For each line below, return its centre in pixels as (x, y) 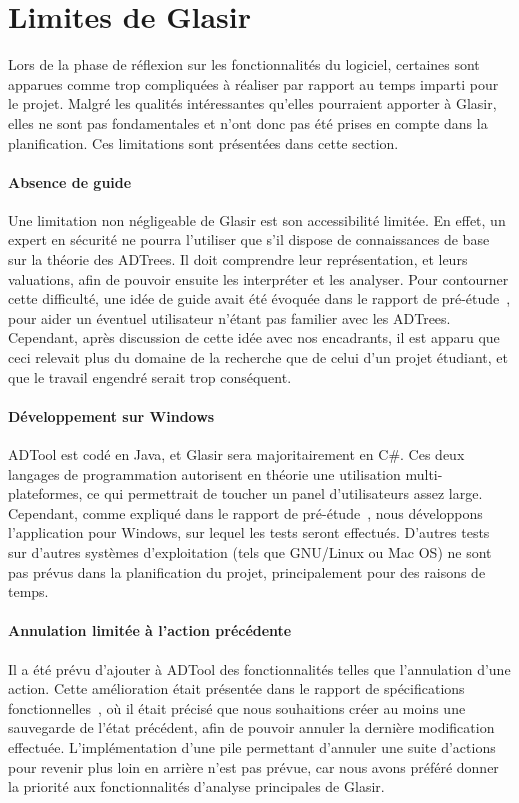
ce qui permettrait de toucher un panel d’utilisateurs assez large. (285, 493)
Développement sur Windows (111, 415)
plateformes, (45, 493)
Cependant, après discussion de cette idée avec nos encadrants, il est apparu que (254, 337)
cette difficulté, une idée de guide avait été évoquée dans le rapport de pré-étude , (259, 298)
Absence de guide (70, 181)
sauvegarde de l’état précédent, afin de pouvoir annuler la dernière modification (251, 727)
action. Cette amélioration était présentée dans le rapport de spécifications (236, 688)
